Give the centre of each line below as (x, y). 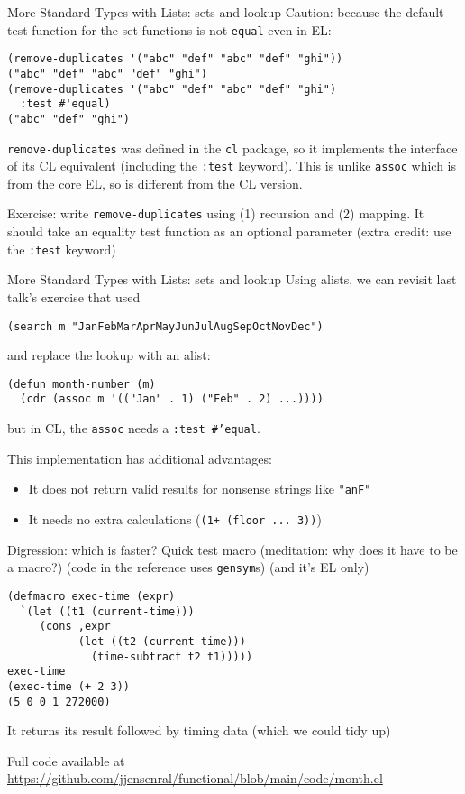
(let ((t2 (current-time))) (162, 641)
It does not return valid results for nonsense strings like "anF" (200, 489)
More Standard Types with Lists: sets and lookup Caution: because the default (226, 12)
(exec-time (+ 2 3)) (69, 686)
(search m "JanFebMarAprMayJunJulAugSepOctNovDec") (165, 326)
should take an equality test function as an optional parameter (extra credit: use (229, 231)
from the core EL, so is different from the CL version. (155, 183)
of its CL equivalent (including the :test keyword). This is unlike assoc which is (232, 166)
